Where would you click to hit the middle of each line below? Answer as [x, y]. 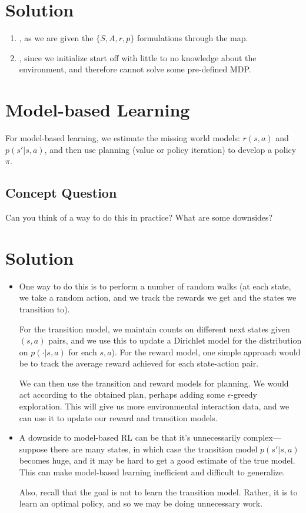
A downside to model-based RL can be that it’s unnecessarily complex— [150, 437]
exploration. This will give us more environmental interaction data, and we [154, 406]
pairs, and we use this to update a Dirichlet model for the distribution [175, 340]
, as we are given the [56, 38]
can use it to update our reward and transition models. [118, 417]
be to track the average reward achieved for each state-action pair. [139, 363]
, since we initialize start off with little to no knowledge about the [138, 57]
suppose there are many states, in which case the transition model [138, 449]
